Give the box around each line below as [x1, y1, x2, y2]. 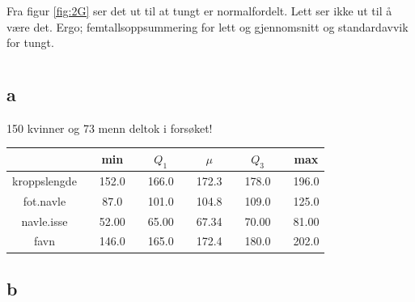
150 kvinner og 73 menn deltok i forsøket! [6, 119, 213, 136]
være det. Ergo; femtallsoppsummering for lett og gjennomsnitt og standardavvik [6, 18, 409, 35]
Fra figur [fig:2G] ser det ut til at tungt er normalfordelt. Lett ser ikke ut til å [6, 2, 392, 19]
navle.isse [21, 212, 68, 229]
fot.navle [23, 192, 66, 209]
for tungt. [6, 34, 54, 51]
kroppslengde [12, 172, 77, 189]
